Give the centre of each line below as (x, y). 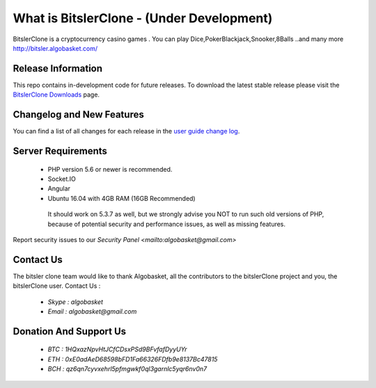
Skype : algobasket (76, 302)
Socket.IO (62, 179)
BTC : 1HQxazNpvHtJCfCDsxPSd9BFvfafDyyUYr (117, 349)
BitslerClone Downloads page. (56, 95)
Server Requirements (60, 151)
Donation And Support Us (70, 331)
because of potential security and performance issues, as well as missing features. (166, 224)
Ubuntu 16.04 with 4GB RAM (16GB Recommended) (122, 198)
